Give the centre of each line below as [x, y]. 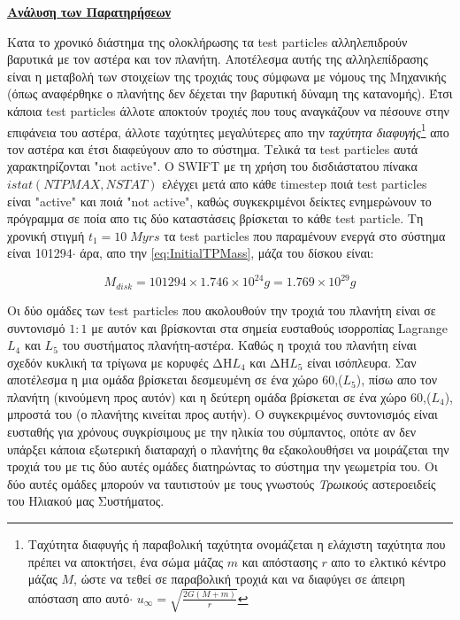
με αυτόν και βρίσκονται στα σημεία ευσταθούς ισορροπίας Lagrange [269, 327]
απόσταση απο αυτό [79, 597]
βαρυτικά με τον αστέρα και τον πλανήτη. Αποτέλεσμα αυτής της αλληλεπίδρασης [218, 59]
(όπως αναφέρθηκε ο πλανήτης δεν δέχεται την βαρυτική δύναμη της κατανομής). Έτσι [230, 93]
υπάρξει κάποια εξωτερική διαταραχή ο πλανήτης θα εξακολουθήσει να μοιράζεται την [228, 449]
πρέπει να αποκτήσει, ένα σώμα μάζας [126, 561]
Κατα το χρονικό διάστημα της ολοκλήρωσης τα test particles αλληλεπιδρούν [207, 41]
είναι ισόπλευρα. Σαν [362, 362]
